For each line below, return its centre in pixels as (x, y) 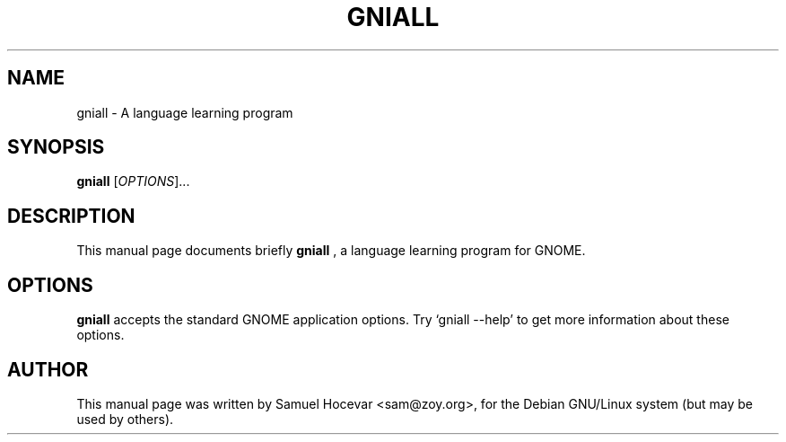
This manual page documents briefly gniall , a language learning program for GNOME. (331, 251)
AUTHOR (48, 369)
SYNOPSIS (56, 147)
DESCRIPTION (71, 216)
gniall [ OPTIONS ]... (133, 181)
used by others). (125, 419)
